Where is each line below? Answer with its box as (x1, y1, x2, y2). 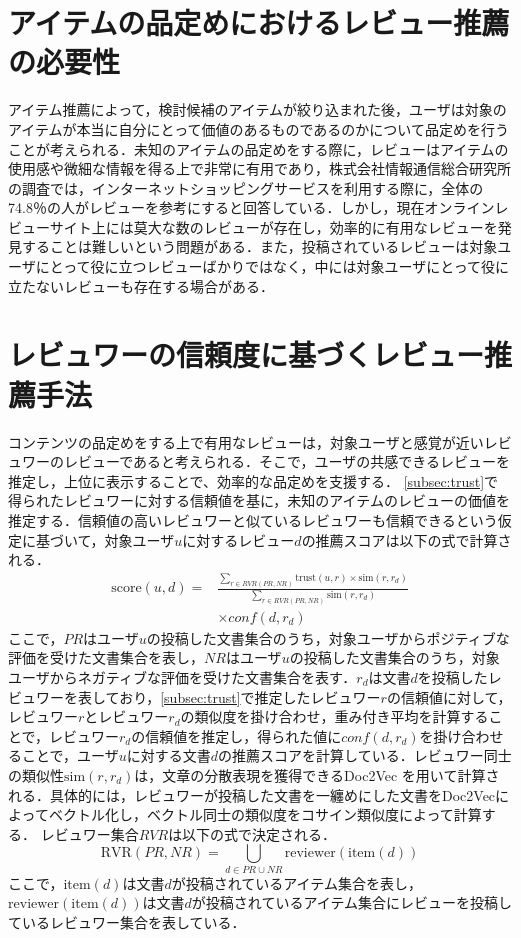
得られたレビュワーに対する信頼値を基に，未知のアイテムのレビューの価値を (8, 490, 510, 511)
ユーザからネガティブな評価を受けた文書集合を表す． (8, 667, 357, 687)
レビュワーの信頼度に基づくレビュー (8, 334, 485, 375)
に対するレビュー (182, 529, 295, 550)
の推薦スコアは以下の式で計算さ (301, 529, 512, 550)
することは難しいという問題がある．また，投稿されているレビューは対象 (21, 236, 498, 257)
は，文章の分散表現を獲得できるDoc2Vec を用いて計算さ (134, 764, 500, 785)
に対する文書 (126, 745, 211, 766)
